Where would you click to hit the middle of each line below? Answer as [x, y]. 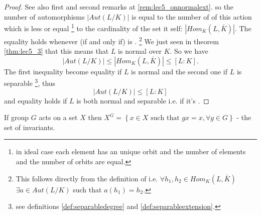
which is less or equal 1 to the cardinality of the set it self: [93, 27]
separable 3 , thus [30, 82]
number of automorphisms [44, 16]
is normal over [140, 51]
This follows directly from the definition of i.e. [87, 178]
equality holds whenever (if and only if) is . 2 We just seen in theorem [111, 40]
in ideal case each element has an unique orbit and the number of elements [131, 151]
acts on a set [58, 117]
